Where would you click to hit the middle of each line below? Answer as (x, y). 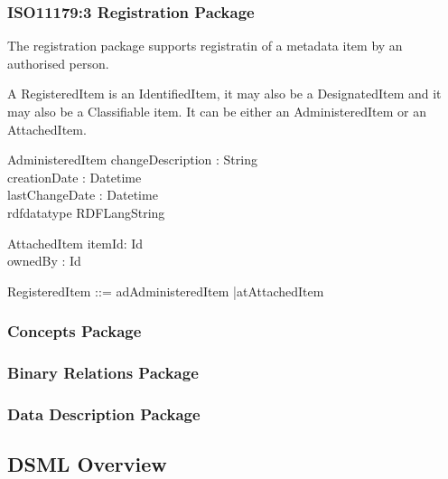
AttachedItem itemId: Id (75, 243)
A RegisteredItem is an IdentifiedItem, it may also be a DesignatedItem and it (224, 94)
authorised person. (58, 63)
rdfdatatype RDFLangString (86, 212)
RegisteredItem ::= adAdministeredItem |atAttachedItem (166, 291)
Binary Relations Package (103, 373)
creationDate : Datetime (75, 177)
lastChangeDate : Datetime (83, 195)
